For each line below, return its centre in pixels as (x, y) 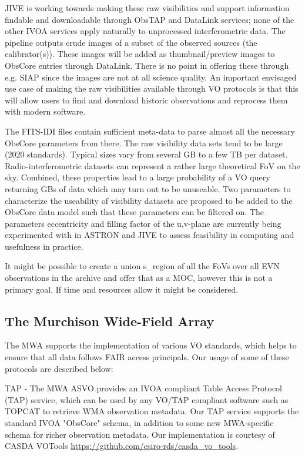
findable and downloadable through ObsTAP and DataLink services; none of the (150, 19)
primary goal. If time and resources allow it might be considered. (122, 289)
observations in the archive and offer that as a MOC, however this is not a (139, 278)
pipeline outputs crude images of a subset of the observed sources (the (131, 42)
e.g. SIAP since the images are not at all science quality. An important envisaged (151, 77)
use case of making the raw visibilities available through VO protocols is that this (152, 88)
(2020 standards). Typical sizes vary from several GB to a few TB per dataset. (146, 154)
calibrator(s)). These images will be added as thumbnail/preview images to (140, 54)
